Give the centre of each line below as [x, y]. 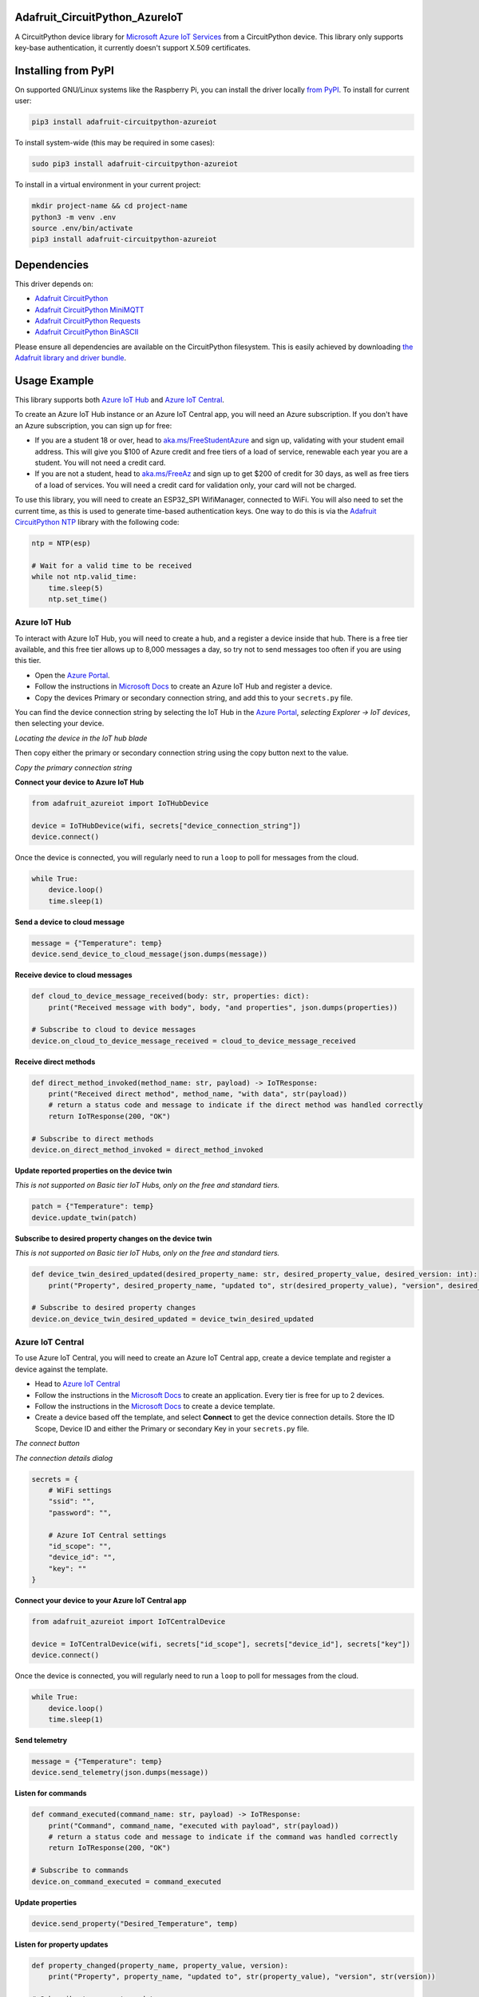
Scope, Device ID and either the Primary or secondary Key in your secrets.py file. [172, 1428]
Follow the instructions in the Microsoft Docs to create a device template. [155, 1406]
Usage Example [54, 381]
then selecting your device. [59, 724]
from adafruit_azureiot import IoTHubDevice [120, 803]
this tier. [28, 661]
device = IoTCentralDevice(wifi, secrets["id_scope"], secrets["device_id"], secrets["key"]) [221, 1644]
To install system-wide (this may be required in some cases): [115, 143]
